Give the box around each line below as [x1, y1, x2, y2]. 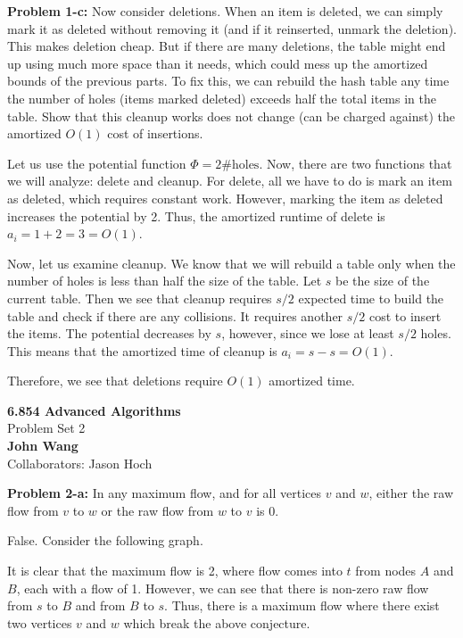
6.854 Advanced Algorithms [7, 401, 181, 419]
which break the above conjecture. [123, 613, 310, 632]
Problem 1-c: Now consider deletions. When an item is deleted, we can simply [7, 2, 443, 20]
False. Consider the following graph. [7, 531, 203, 550]
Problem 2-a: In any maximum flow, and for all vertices [7, 484, 322, 502]
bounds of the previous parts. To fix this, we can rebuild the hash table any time [7, 71, 450, 90]
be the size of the [335, 271, 430, 290]
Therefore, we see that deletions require [7, 371, 223, 390]
